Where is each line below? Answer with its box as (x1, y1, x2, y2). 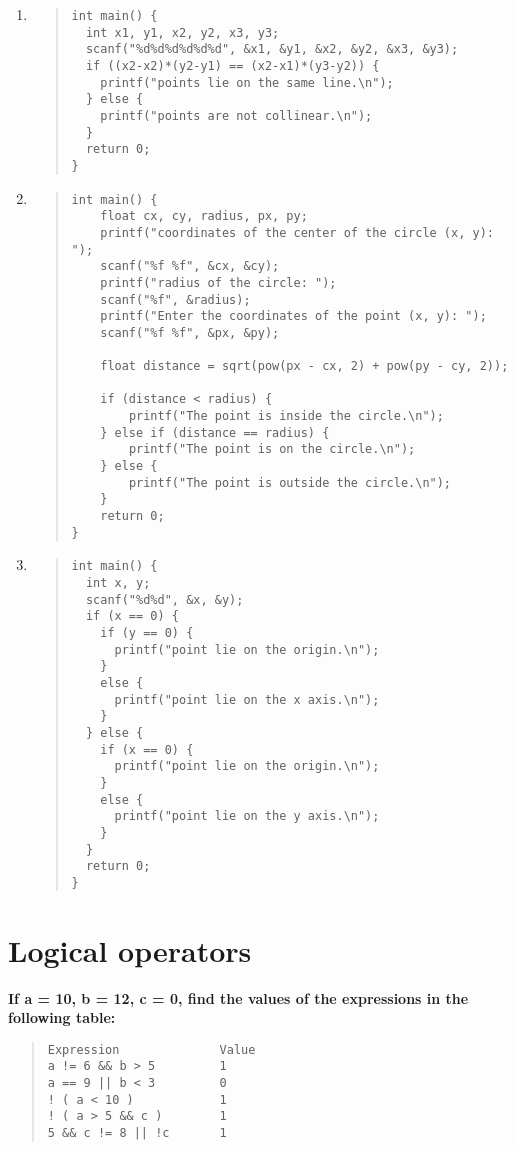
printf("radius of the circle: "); (100, 275, 337, 290)
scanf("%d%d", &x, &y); (85, 592, 244, 607)
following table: (8, 1007, 116, 1028)
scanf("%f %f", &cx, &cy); (100, 259, 280, 274)
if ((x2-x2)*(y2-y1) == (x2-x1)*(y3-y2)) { (85, 58, 380, 73)
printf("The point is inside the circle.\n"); (128, 409, 444, 424)
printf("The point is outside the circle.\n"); (128, 475, 452, 490)
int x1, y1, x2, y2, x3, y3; (85, 25, 280, 40)
